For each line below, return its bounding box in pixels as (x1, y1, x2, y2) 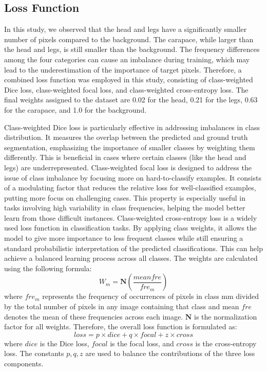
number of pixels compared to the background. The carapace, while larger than (4, 33, 254, 44)
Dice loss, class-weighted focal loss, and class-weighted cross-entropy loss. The (4, 84, 249, 95)
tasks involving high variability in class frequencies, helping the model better (4, 202, 245, 213)
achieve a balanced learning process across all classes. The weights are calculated (4, 253, 258, 263)
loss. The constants (4, 348, 64, 359)
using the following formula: (4, 262, 92, 273)
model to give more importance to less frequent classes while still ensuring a (4, 233, 243, 243)
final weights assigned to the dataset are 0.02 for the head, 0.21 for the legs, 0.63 (4, 94, 258, 105)
